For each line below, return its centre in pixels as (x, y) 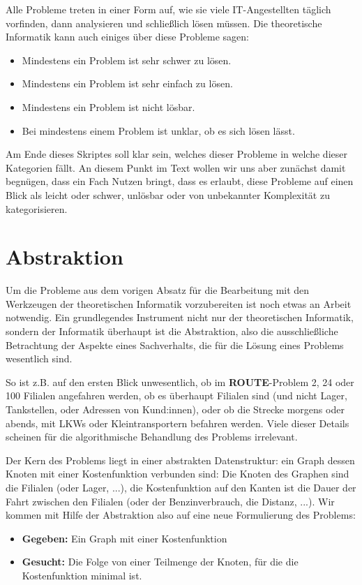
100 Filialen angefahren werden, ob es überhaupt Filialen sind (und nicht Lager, (176, 395)
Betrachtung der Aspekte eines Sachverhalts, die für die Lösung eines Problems (175, 345)
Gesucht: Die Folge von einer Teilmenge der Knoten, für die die (160, 562)
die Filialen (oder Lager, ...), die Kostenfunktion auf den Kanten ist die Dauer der (181, 487)
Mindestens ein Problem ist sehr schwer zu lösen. (127, 60)
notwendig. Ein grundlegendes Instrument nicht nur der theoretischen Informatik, (180, 317)
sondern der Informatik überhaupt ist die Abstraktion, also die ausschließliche (172, 331)
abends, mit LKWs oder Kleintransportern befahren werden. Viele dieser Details (178, 423)
